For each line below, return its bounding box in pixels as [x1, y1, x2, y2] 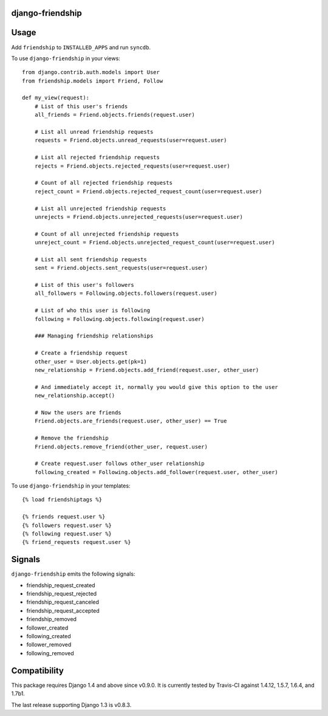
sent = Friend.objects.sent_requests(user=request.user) [34, 264, 208, 272]
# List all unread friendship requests [34, 128, 154, 136]
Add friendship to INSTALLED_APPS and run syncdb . [11, 43, 151, 51]
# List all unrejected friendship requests [34, 205, 166, 212]
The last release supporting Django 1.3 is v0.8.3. [11, 701, 132, 708]
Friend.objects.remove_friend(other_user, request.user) [34, 443, 208, 450]
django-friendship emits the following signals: [11, 570, 135, 577]
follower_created [26, 624, 69, 632]
